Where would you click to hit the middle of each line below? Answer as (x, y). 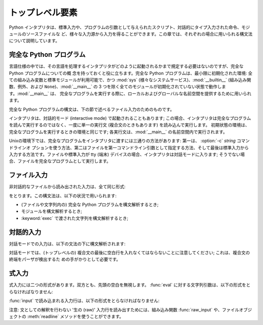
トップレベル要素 (43, 13)
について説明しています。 (34, 41)
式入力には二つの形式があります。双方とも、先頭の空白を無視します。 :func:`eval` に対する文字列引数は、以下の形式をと (130, 285)
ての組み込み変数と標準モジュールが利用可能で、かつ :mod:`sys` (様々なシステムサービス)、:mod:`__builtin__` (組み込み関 (130, 80)
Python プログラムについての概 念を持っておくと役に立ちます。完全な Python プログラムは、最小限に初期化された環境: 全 (131, 73)
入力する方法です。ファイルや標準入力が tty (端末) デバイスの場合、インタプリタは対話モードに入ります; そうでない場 (127, 154)
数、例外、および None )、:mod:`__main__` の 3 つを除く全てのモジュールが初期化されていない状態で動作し (115, 87)
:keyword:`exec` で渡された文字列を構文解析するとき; (75, 218)
